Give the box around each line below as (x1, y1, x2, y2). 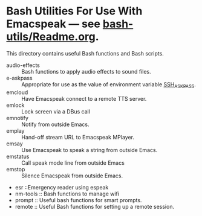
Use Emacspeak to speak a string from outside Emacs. (21, 146, 158, 153)
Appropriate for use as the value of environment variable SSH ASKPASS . (21, 80, 197, 89)
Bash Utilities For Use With (6, 4, 143, 18)
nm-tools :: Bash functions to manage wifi (15, 190, 120, 197)
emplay (6, 127, 25, 134)
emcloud (6, 89, 28, 96)
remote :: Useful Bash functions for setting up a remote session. (15, 203, 174, 210)
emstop (6, 165, 25, 173)
